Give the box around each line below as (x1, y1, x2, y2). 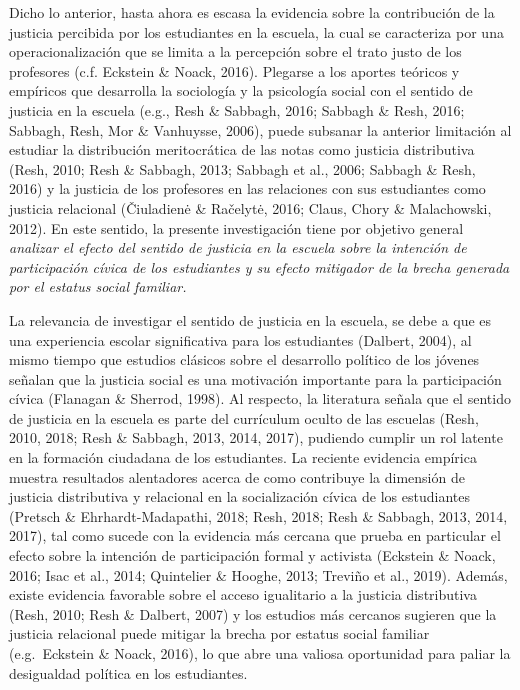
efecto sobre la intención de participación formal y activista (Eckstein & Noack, (9, 545, 496, 566)
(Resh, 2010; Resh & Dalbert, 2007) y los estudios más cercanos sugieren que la (9, 603, 497, 624)
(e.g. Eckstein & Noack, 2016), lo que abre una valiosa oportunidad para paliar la (9, 643, 511, 663)
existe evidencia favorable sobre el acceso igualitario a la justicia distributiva (9, 584, 477, 605)
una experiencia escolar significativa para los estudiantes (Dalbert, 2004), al (9, 329, 472, 350)
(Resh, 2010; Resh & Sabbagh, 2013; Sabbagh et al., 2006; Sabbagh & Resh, (9, 158, 476, 179)
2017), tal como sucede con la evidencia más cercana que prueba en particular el (9, 525, 501, 546)
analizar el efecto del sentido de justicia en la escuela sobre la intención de (9, 237, 467, 258)
